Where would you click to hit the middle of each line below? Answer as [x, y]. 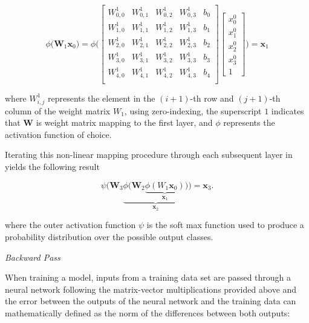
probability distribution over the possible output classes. [109, 236]
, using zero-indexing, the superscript [193, 110]
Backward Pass [33, 257]
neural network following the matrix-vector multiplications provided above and [151, 289]
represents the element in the [101, 98]
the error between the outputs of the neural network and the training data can [151, 301]
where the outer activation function [70, 225]
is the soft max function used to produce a [225, 225]
